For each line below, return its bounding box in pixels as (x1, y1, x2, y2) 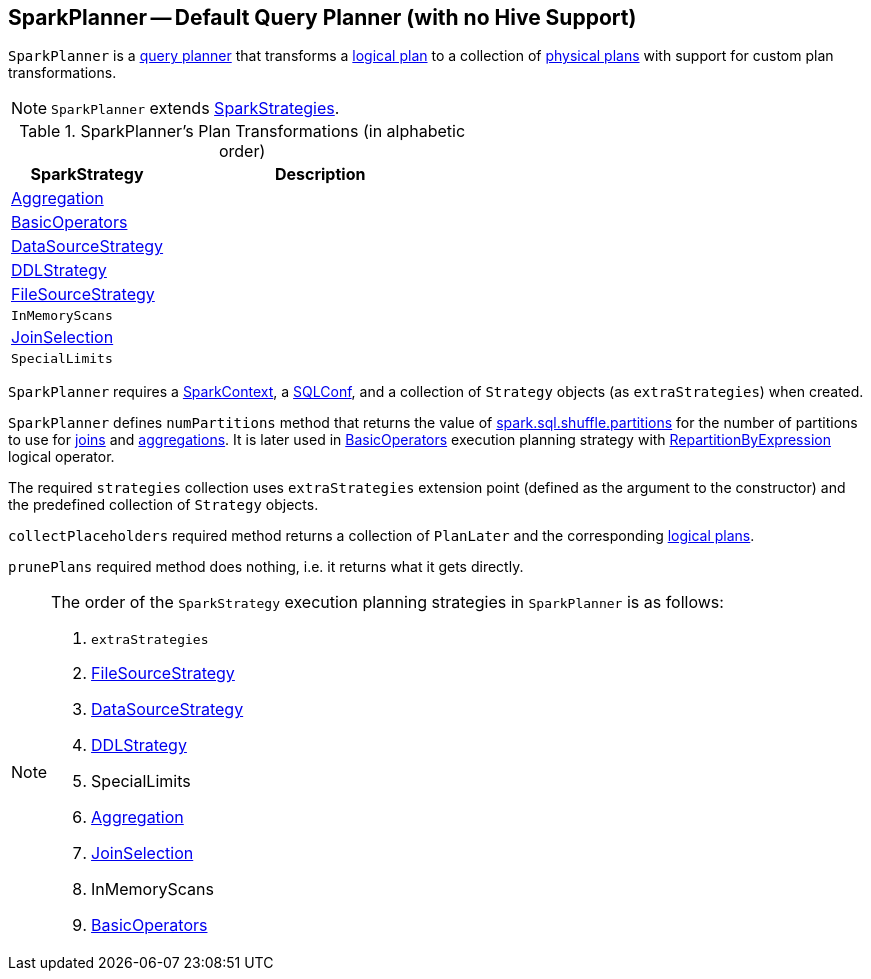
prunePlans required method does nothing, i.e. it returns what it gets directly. (8, 558, 524, 576)
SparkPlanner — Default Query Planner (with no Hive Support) (8, 5, 637, 30)
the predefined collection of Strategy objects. (8, 496, 319, 514)
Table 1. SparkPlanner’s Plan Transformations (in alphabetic (19, 121, 466, 142)
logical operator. (8, 448, 115, 466)
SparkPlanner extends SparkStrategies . (51, 98, 340, 119)
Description (274, 164, 366, 185)
